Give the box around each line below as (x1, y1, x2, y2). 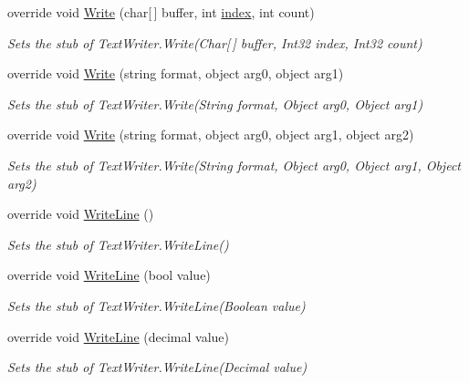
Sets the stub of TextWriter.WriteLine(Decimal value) (7, 357, 307, 377)
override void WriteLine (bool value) (7, 265, 211, 285)
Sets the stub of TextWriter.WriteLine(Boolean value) (7, 295, 306, 315)
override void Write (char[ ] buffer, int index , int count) (7, 3, 315, 21)
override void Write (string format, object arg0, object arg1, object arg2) (7, 125, 414, 144)
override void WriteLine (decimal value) (7, 326, 230, 346)
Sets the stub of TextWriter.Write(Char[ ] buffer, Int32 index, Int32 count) (7, 33, 422, 52)
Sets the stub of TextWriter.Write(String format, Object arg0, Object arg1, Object (7, 155, 461, 174)
